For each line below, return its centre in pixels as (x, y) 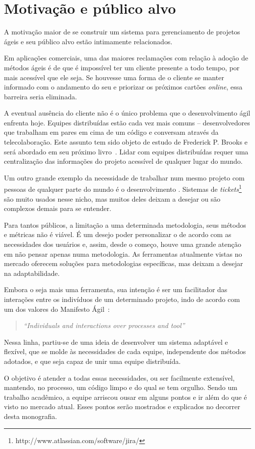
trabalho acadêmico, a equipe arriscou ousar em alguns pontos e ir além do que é (126, 397)
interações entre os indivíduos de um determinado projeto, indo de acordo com (122, 299)
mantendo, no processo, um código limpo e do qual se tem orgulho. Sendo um (121, 387)
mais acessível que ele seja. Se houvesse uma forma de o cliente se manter (114, 77)
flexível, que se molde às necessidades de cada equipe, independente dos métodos (125, 351)
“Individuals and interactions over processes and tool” (104, 325)
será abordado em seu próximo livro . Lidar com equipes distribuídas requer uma (126, 151)
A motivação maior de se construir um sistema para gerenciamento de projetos (122, 32)
